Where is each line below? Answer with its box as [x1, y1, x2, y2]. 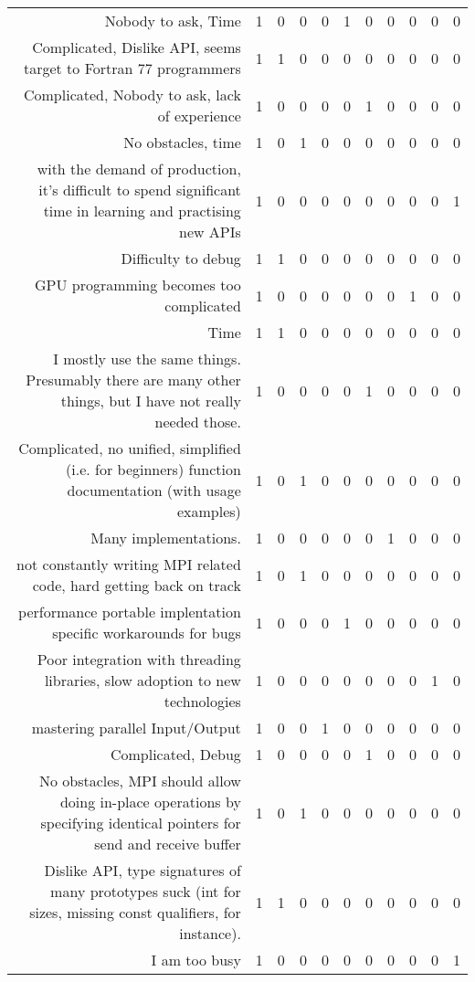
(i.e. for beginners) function [66, 459, 241, 480]
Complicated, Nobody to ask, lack [23, 84, 241, 105]
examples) [176, 501, 241, 522]
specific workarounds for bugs [52, 622, 241, 643]
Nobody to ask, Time [104, 10, 241, 31]
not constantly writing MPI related [16, 554, 241, 575]
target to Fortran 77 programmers [23, 58, 241, 79]
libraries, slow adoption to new [44, 670, 241, 691]
